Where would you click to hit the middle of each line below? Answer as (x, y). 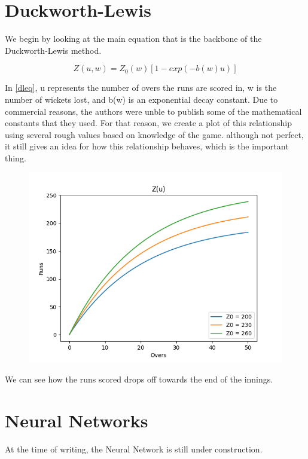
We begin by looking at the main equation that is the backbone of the (133, 39)
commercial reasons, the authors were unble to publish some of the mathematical (153, 111)
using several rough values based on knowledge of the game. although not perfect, (154, 134)
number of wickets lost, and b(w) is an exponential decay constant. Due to (141, 99)
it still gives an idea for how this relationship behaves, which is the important (147, 146)
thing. (16, 157)
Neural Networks (77, 420)
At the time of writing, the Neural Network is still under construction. (134, 449)
